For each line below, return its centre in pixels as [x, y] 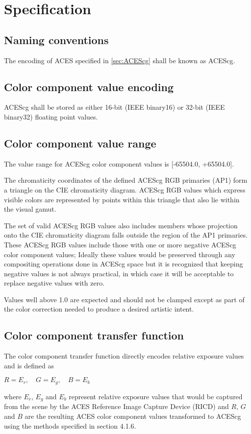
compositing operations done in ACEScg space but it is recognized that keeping [124, 264]
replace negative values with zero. [54, 283]
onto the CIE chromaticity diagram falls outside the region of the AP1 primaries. [126, 235]
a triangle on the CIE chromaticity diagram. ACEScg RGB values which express [125, 189]
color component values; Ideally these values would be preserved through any [120, 254]
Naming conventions [56, 39]
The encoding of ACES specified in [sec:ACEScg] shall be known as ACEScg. [120, 60]
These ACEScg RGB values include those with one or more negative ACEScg [120, 244]
